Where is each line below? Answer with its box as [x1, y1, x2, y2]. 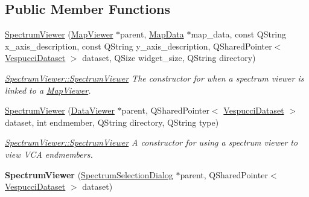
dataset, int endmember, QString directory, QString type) [5, 115, 219, 128]
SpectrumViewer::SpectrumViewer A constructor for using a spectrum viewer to [5, 136, 298, 149]
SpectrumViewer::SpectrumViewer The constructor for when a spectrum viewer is [5, 71, 304, 84]
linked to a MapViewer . [5, 83, 91, 96]
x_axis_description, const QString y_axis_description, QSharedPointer [5, 39, 272, 52]
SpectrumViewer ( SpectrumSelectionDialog [5, 168, 173, 181]
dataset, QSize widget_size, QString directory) [82, 51, 256, 64]
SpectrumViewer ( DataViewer [5, 104, 115, 117]
